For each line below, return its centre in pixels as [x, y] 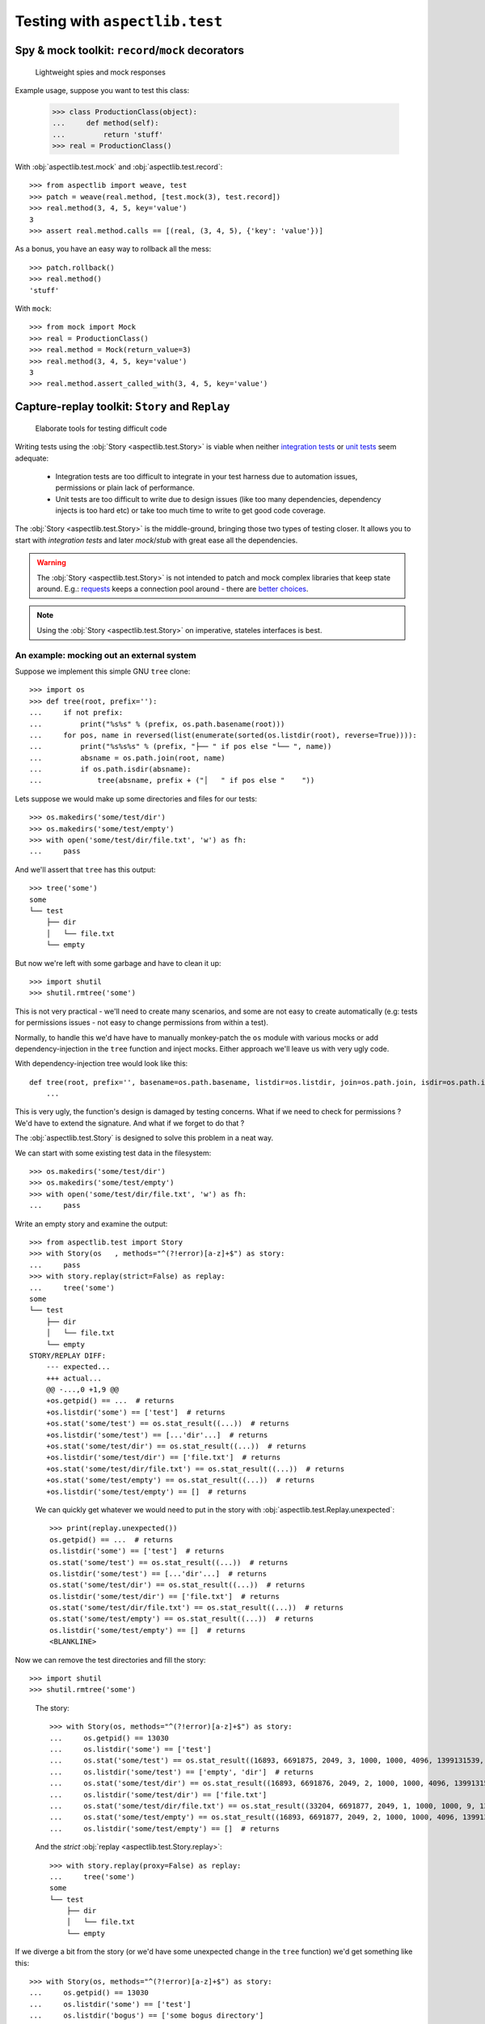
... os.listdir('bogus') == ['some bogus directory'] [147, 2015]
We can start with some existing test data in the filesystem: [113, 1153]
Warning [51, 563]
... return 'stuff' [108, 134]
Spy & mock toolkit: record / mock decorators [130, 50]
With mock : [33, 308]
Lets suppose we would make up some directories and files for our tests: [136, 798]
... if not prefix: [76, 713]
